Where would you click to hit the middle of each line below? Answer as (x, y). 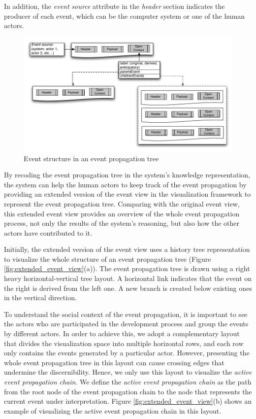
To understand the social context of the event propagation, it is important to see (126, 314)
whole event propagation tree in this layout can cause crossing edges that (114, 362)
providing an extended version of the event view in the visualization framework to (128, 194)
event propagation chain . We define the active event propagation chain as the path (128, 382)
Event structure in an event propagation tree (91, 158)
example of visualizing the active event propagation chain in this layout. (113, 410)
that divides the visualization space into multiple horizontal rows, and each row (124, 343)
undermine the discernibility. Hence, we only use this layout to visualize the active (128, 372)
